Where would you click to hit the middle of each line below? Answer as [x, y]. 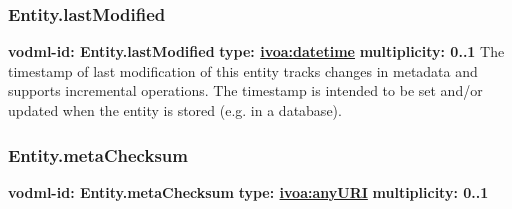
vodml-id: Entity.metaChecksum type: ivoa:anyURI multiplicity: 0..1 [248, 191]
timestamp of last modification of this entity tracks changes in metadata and [243, 70]
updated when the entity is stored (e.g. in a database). [175, 110]
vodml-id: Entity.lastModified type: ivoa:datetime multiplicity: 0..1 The [256, 51]
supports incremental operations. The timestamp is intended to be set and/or [245, 90]
